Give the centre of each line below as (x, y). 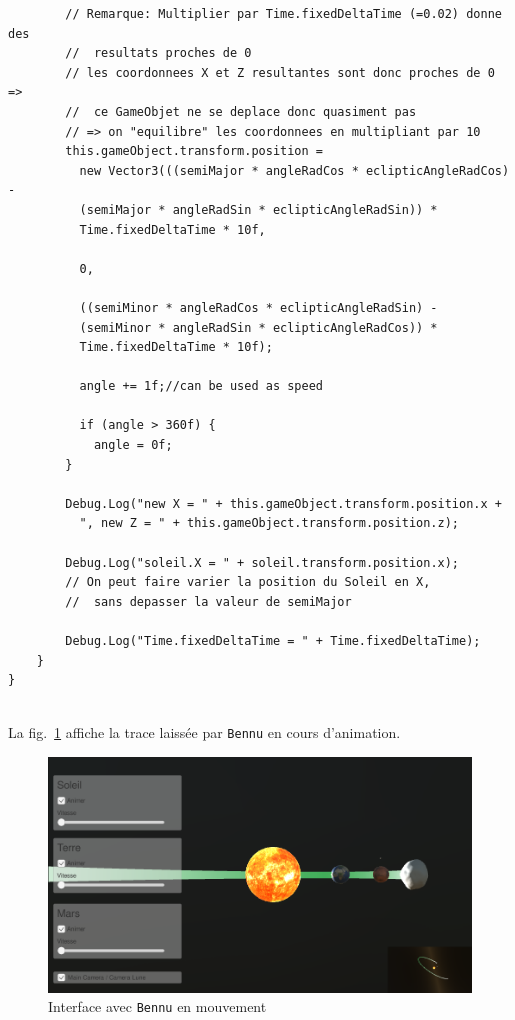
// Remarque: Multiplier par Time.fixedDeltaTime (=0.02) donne (283, 14)
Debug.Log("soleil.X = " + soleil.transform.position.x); (262, 562)
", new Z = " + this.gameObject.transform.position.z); (269, 523)
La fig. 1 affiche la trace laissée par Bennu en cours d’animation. (204, 732)
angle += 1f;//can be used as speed (201, 386)
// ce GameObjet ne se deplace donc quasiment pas (241, 111)
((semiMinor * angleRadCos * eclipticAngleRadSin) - (258, 307)
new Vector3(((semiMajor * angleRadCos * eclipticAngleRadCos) (294, 170)
